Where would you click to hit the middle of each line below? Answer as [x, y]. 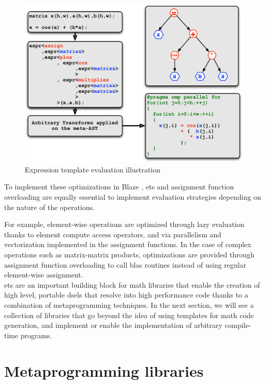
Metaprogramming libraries [104, 370]
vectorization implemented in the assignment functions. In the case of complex [128, 244]
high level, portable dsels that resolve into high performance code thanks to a [126, 295]
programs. [36, 335]
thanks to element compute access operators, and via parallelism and [113, 234]
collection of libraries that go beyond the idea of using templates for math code [129, 315]
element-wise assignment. [44, 275]
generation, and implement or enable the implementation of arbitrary [113, 325]
